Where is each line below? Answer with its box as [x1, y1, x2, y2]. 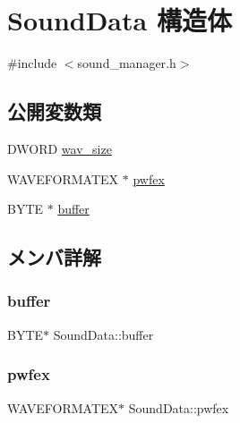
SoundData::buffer [53, 325, 154, 343]
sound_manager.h [77, 54, 176, 72]
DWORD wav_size [7, 139, 112, 157]
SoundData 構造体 [7, 2, 232, 38]
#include [7, 54, 57, 72]
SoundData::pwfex [128, 398, 229, 417]
